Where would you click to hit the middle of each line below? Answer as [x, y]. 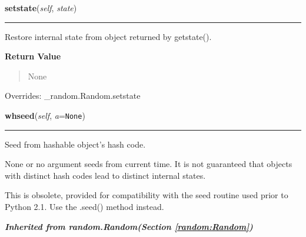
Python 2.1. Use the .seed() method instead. [84, 206]
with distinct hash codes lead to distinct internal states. [105, 175]
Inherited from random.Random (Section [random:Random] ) [129, 226]
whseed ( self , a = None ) [45, 115]
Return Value [33, 56]
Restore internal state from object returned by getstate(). [108, 36]
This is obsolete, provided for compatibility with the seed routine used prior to [147, 195]
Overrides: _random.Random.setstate [73, 96]
